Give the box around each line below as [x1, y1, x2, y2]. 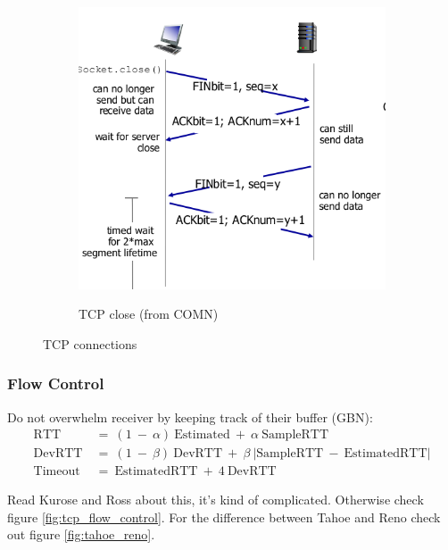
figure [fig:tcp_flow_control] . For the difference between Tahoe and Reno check [7, 507, 441, 526]
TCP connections [43, 334, 137, 353]
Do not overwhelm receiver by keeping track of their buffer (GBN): [7, 407, 373, 426]
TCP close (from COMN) [79, 304, 219, 323]
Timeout [33, 465, 80, 479]
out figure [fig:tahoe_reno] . [7, 525, 155, 544]
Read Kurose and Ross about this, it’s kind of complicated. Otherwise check [7, 490, 424, 509]
